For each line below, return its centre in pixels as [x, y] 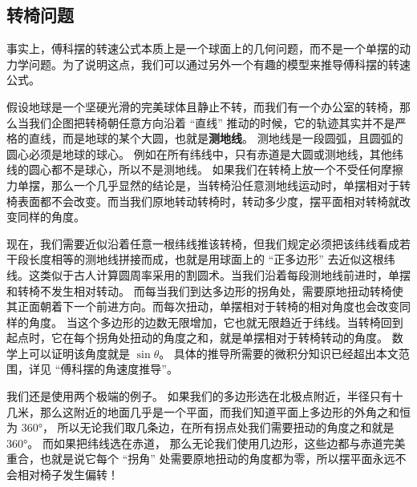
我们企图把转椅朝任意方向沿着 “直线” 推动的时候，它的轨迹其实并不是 [212, 122]
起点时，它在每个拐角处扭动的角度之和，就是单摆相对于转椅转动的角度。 [197, 338]
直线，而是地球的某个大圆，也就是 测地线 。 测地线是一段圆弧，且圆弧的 [216, 138]
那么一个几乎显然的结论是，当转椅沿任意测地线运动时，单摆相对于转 [231, 185]
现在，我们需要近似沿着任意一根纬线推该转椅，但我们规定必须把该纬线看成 [203, 243]
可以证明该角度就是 [79, 353]
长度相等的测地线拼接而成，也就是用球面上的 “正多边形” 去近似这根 [206, 259]
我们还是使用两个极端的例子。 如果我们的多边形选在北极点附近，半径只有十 [205, 396]
